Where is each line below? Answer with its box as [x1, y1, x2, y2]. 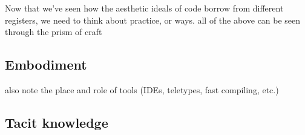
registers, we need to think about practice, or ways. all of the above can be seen [5, 13, 301, 26]
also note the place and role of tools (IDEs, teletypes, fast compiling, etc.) [5, 83, 279, 96]
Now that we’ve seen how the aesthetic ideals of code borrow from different [5, 2, 284, 14]
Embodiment [5, 55, 87, 74]
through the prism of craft [5, 25, 102, 38]
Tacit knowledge [5, 113, 108, 131]
